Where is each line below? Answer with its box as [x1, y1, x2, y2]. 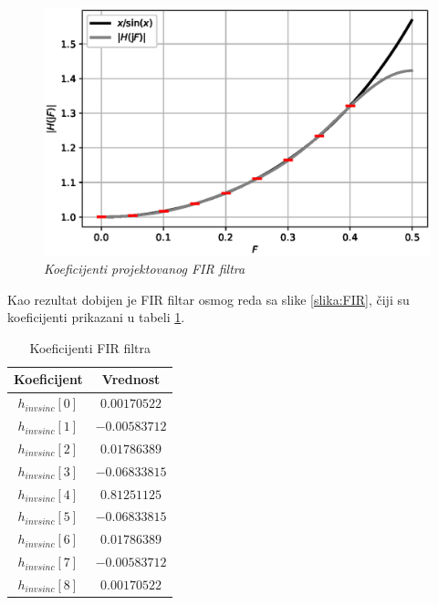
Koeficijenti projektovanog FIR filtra [44, 259, 245, 278]
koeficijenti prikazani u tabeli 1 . [7, 308, 185, 327]
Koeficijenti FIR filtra [29, 338, 151, 357]
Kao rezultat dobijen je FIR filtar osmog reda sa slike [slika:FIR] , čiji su [7, 289, 410, 308]
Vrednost [101, 370, 161, 389]
